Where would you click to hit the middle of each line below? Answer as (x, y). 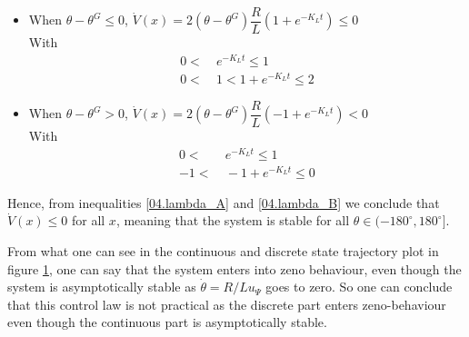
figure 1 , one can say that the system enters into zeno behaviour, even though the (234, 268)
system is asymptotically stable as (102, 287)
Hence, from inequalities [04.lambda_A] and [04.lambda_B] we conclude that (224, 202)
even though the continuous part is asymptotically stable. (167, 322)
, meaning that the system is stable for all (233, 220)
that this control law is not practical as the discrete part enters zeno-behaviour (227, 304)
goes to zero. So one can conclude (359, 287)
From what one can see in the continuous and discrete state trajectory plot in (223, 250)
